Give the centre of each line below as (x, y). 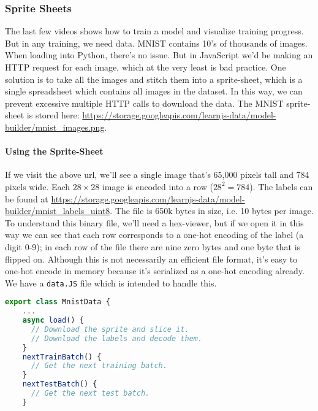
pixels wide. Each (38, 186)
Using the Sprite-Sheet (54, 151)
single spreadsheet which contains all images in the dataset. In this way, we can (154, 91)
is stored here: (53, 115)
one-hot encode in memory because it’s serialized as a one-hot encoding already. (155, 271)
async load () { (53, 321)
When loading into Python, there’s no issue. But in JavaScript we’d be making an (159, 55)
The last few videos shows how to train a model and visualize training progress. (154, 31)
